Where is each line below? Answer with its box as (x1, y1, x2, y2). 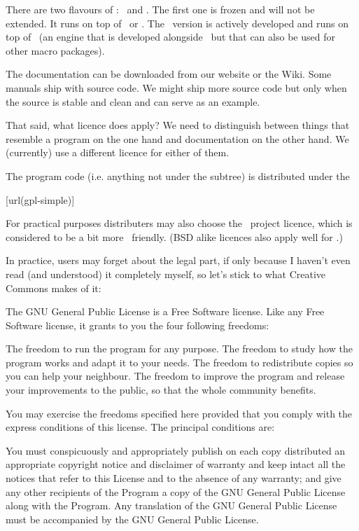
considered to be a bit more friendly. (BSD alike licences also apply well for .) (6, 229, 343, 244)
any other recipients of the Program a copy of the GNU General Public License (6, 484, 346, 499)
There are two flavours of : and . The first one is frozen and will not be (6, 2, 315, 16)
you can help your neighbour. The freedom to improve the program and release (6, 368, 345, 383)
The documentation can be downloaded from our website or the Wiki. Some (6, 67, 332, 81)
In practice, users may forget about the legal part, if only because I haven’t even (6, 253, 351, 268)
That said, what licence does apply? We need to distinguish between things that (6, 118, 350, 132)
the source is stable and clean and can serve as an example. (6, 94, 260, 109)
